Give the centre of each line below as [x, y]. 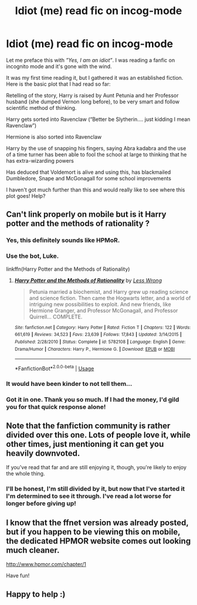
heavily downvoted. [43, 453]
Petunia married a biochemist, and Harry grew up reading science [109, 291]
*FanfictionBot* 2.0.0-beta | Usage [54, 368]
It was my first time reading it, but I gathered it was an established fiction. [95, 78]
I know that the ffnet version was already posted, [97, 522]
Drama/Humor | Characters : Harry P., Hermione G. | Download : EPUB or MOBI [95, 349]
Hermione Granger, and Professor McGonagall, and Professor [103, 310]
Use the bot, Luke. [33, 256]
